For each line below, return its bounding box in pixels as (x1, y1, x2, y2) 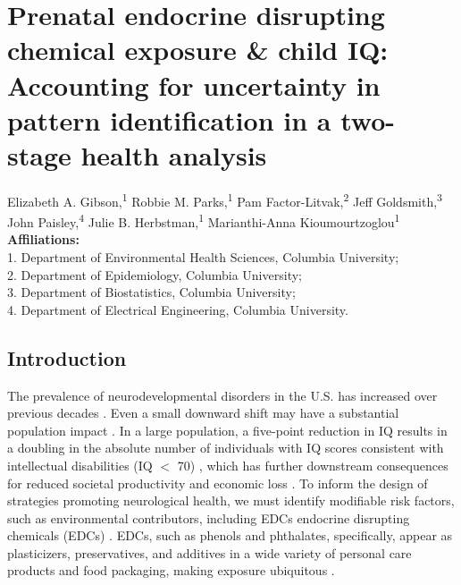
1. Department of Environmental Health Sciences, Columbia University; (7, 247, 399, 266)
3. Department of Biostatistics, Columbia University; (7, 283, 296, 301)
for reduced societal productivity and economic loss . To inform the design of (7, 473, 428, 492)
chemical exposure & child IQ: (7, 31, 389, 68)
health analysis (80, 136, 267, 173)
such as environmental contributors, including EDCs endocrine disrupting (7, 508, 410, 527)
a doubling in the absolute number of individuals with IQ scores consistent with (7, 438, 444, 457)
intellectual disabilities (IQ (7, 455, 153, 474)
